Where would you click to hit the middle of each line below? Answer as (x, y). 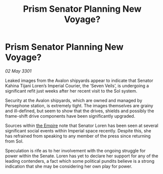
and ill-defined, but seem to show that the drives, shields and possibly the (80, 111)
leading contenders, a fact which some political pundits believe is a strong (80, 161)
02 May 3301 (18, 71)
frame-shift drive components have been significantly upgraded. (70, 116)
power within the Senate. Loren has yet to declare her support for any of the (82, 156)
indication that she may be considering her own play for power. (69, 166)
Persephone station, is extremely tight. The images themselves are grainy (79, 105)
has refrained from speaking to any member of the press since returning (78, 136)
